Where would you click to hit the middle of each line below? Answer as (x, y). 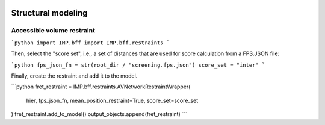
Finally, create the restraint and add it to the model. (74, 76)
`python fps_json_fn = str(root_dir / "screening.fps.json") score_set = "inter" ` (138, 65)
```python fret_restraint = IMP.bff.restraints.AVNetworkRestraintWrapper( (101, 87)
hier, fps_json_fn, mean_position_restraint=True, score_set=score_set (112, 100)
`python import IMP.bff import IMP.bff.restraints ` (91, 43)
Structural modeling (49, 13)
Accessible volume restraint (53, 31)
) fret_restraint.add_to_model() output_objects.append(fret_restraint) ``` (99, 114)
